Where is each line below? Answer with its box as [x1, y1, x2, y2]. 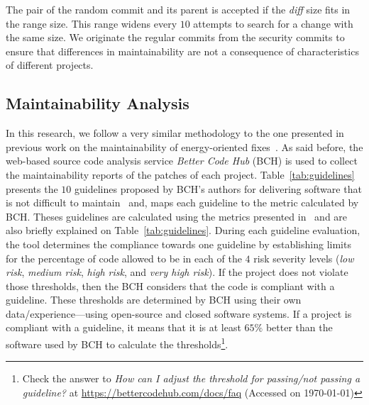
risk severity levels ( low [253, 250, 354, 265]
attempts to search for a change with [193, 16, 353, 30]
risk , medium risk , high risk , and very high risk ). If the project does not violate [6, 265, 348, 279]
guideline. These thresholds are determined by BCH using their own [6, 292, 302, 307]
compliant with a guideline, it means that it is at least [6, 320, 241, 335]
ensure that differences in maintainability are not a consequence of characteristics [6, 43, 359, 58]
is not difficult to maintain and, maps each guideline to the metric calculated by [6, 195, 359, 210]
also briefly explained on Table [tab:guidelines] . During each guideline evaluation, [6, 223, 360, 238]
